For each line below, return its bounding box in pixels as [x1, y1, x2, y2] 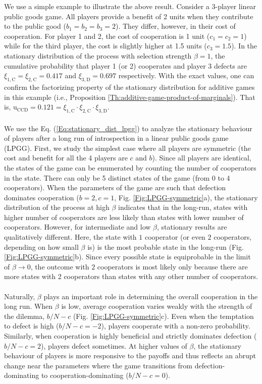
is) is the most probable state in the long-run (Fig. [87, 241, 244, 252]
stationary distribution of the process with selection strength [4, 50, 192, 61]
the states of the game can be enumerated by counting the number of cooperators [4, 162, 256, 173]
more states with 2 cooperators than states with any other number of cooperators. [4, 271, 258, 282]
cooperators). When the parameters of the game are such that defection [4, 182, 226, 193]
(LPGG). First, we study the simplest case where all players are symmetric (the [4, 142, 251, 153]
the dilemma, [4, 310, 45, 321]
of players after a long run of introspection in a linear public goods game [4, 133, 229, 143]
